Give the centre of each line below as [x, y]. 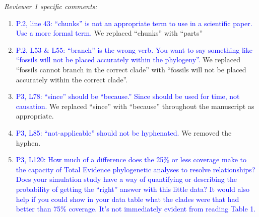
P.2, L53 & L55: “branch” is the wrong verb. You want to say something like [134, 49]
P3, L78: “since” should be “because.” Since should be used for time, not [128, 96]
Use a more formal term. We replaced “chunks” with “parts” [109, 33]
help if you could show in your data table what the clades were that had [127, 199]
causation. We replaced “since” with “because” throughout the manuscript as [135, 106]
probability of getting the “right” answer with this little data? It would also [133, 189]
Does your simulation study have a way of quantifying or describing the [126, 179]
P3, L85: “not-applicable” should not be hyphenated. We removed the [124, 132]
